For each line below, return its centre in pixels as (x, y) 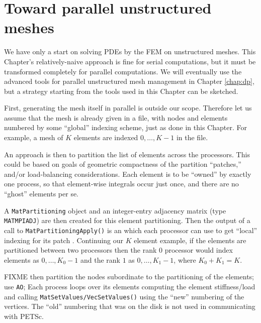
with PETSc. (24, 316)
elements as (22, 259)
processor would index (199, 250)
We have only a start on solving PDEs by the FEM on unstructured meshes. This (130, 51)
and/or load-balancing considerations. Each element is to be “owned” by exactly (128, 174)
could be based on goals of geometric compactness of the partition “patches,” (123, 164)
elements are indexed (106, 137)
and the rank (100, 259)
